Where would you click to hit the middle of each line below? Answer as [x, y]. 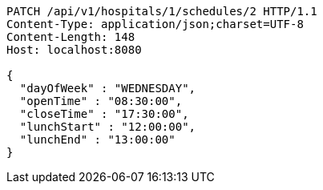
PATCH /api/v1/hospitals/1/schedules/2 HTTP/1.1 [162, 11]
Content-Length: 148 [71, 37]
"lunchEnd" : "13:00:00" [97, 139]
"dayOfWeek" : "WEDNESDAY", [108, 88]
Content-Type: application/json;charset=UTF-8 [155, 24]
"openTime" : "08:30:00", [101, 101]
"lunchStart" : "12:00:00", [108, 127]
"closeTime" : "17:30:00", [104, 114]
